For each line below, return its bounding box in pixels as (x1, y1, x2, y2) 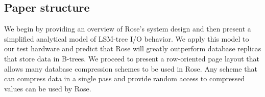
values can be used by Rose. (4, 83, 91, 93)
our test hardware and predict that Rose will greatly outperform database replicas (4, 43, 261, 54)
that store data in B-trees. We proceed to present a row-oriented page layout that (4, 53, 259, 63)
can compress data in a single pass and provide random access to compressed (4, 73, 245, 84)
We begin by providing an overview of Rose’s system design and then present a (4, 23, 251, 34)
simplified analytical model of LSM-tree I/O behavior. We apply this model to (4, 33, 249, 44)
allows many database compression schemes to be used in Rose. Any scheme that (4, 63, 257, 74)
